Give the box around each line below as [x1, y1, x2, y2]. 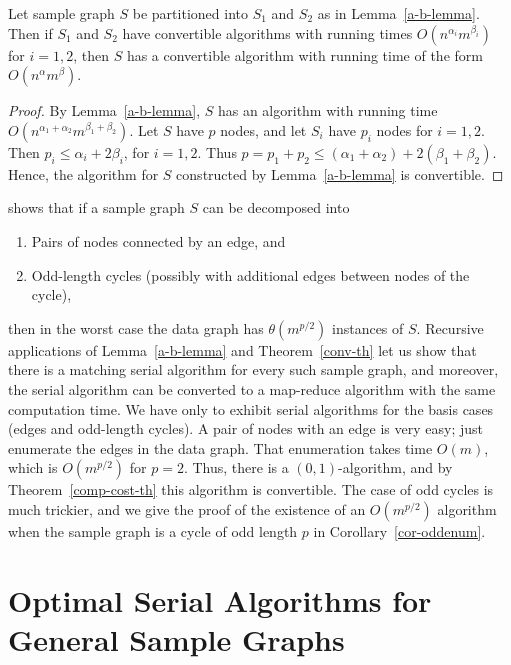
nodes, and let [220, 119, 307, 140]
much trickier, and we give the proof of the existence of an [8, 498, 366, 519]
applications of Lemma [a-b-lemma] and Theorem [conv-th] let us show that [8, 339, 477, 360]
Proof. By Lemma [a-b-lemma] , [8, 100, 201, 121]
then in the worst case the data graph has [8, 317, 264, 338]
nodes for [376, 119, 433, 140]
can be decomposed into [202, 197, 350, 218]
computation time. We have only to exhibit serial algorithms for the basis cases [8, 398, 494, 419]
